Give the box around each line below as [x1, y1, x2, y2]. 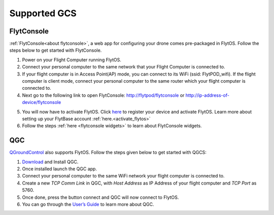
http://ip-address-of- [185, 92, 229, 98]
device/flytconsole [22, 99, 61, 105]
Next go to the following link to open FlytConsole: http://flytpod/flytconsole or [22, 92, 185, 98]
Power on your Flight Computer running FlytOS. [22, 56, 122, 63]
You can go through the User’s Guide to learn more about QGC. [22, 201, 154, 207]
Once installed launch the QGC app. [22, 166, 97, 172]
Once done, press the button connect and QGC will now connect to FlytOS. [22, 194, 179, 200]
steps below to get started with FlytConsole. [9, 47, 102, 53]
